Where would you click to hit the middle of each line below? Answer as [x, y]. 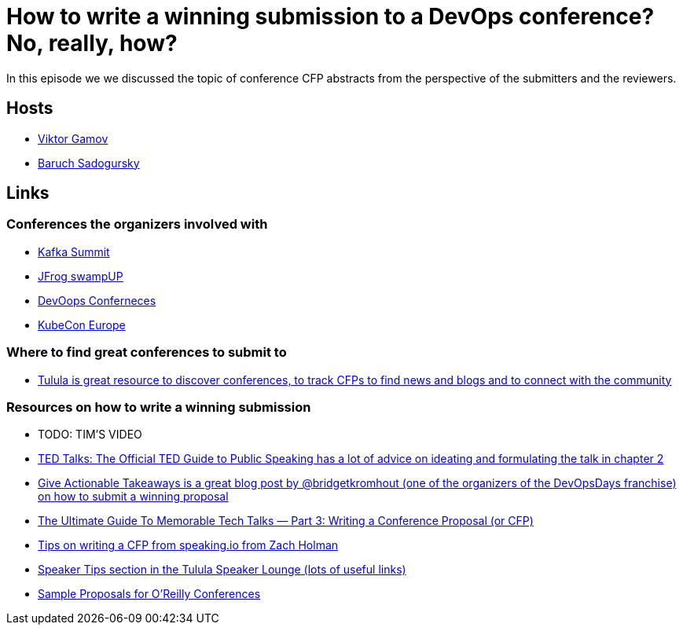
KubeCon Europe [82, 325]
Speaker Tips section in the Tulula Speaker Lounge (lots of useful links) [222, 570]
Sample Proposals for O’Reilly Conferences [149, 594]
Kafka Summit [74, 251]
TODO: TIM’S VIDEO [90, 435]
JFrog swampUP [81, 276]
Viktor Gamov [73, 138]
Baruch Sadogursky [89, 163]
